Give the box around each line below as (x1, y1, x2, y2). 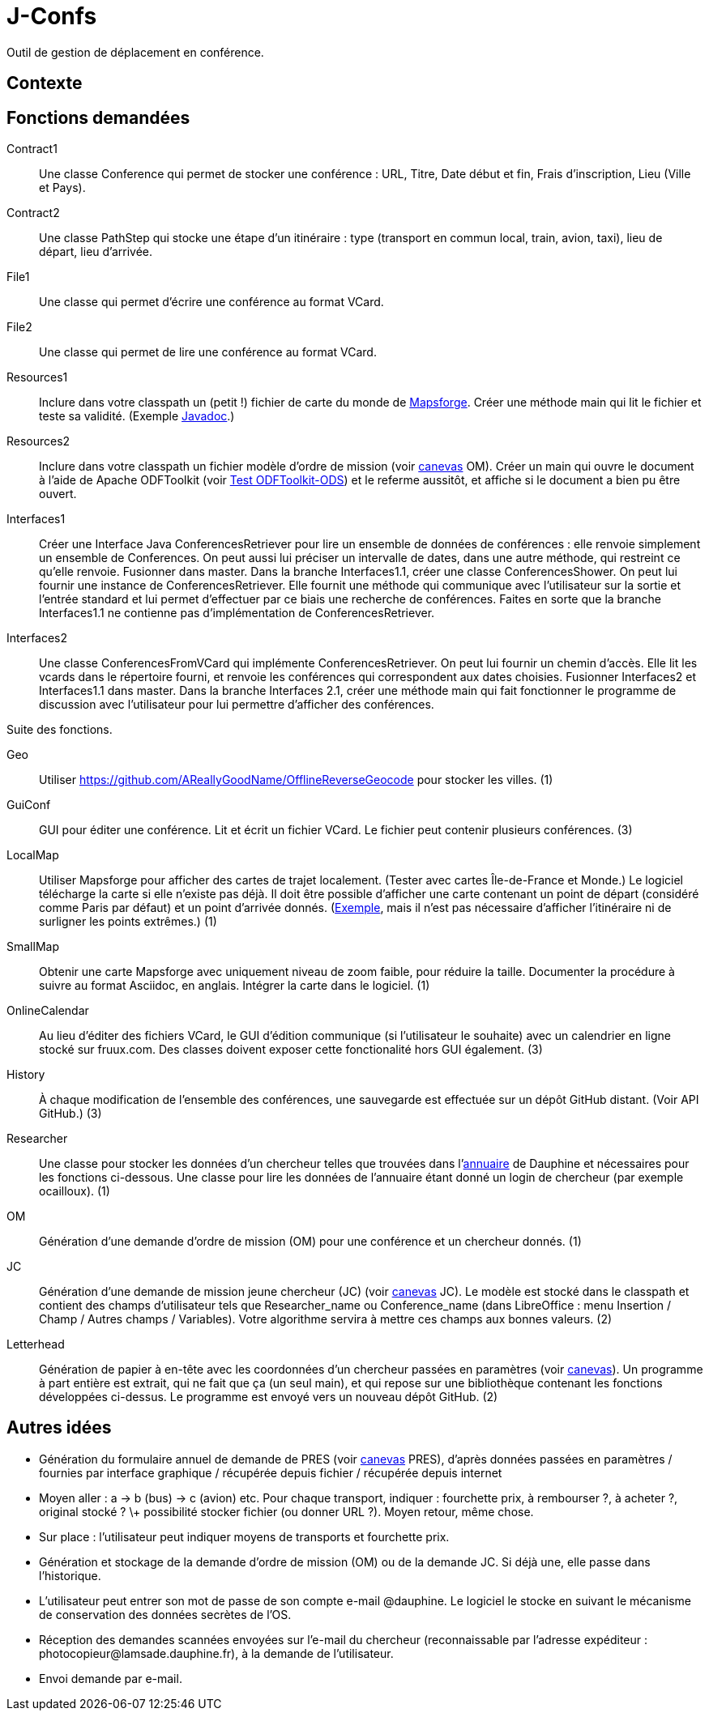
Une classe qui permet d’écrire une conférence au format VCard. (39, 295, 384, 309)
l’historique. (39, 1568, 101, 1583)
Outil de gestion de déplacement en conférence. (6, 45, 264, 59)
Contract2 (6, 206, 60, 220)
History (6, 1067, 45, 1082)
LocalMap (6, 848, 59, 863)
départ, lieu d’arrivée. (39, 245, 153, 259)
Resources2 (6, 434, 70, 449)
